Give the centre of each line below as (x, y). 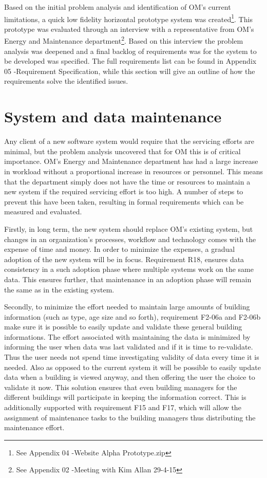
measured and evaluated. (43, 212)
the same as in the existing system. (59, 289)
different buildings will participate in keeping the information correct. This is (125, 397)
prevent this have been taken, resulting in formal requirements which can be (124, 201)
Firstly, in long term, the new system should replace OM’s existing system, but (129, 228)
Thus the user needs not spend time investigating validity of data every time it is (132, 357)
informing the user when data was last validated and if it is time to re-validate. (129, 347)
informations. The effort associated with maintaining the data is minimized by (127, 336)
